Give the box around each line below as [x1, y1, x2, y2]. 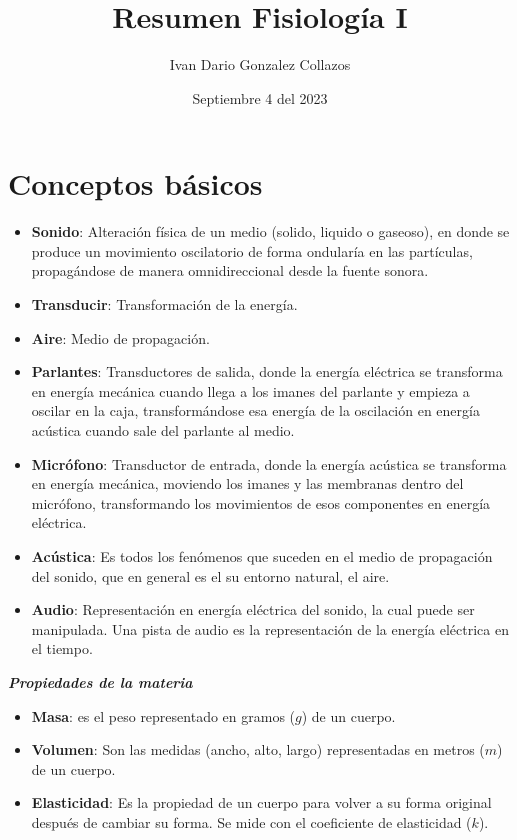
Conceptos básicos [8, 163, 263, 204]
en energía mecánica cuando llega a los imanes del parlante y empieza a [31, 380, 470, 401]
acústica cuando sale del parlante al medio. [31, 420, 295, 440]
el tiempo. [31, 638, 93, 659]
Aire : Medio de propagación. [31, 327, 210, 348]
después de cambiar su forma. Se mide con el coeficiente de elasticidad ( [31, 811, 472, 832]
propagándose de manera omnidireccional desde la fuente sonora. [31, 260, 429, 281]
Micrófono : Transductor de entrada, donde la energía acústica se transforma [31, 453, 507, 474]
